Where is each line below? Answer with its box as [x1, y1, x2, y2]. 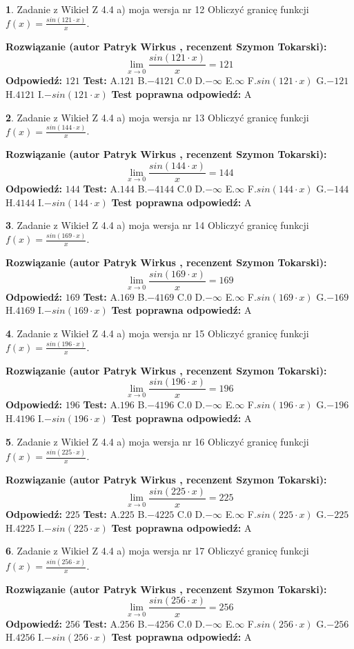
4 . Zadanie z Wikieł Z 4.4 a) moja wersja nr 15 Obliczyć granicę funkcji [6, 326, 309, 340]
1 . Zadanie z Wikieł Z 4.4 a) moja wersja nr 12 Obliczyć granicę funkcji [6, 2, 309, 16]
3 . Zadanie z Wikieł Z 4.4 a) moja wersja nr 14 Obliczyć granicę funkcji [6, 218, 309, 232]
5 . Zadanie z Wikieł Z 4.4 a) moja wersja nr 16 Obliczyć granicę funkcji [6, 434, 309, 448]
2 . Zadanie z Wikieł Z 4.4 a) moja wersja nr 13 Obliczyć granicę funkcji [6, 110, 309, 124]
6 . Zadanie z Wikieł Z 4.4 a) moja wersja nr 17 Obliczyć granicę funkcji [6, 543, 309, 558]
